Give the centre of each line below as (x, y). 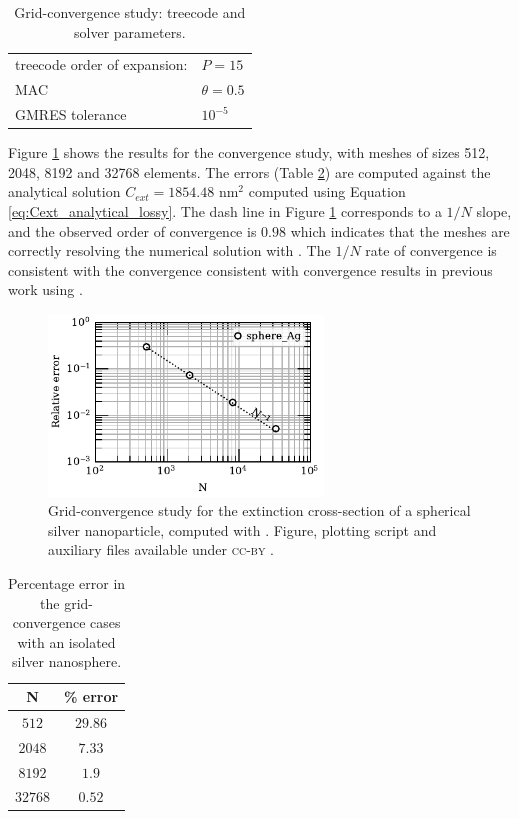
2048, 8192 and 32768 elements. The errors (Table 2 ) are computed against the (249, 171)
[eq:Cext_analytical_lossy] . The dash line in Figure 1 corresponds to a (225, 211)
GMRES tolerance (71, 114)
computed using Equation (327, 191)
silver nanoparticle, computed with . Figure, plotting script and (242, 529)
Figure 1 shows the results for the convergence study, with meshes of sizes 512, (249, 152)
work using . (45, 289)
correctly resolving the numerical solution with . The (169, 250)
